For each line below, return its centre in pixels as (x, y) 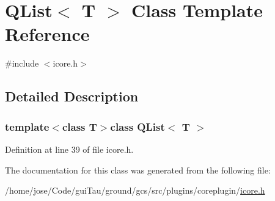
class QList (137, 126)
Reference (47, 34)
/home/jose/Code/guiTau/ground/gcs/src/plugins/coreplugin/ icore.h (135, 190)
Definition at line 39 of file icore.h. (69, 149)
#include (22, 63)
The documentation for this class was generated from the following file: (138, 170)
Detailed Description (72, 96)
